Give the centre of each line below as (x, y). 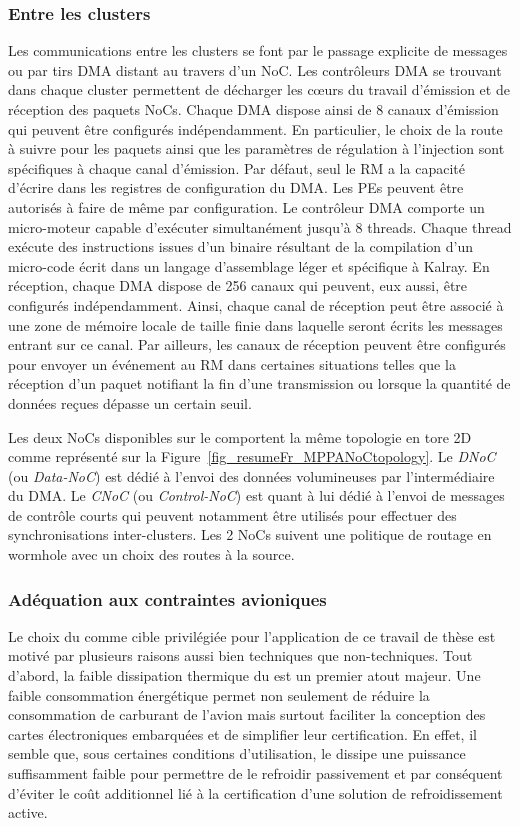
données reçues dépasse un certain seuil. (130, 402)
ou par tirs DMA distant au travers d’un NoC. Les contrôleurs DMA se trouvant (255, 69)
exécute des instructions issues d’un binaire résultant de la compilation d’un (241, 246)
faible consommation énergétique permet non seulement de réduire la (219, 694)
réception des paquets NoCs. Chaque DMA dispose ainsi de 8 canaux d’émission (253, 109)
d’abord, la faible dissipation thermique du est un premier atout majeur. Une (244, 675)
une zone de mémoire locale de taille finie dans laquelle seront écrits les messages (255, 324)
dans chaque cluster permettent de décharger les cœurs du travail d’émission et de (259, 89)
